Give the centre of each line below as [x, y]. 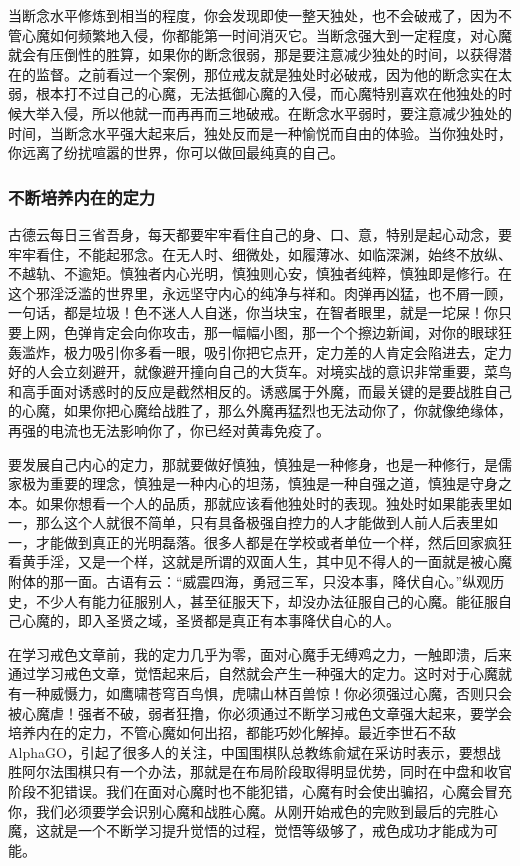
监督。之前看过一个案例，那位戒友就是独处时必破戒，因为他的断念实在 [266, 73]
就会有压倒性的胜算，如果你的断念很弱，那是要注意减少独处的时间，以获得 [253, 54]
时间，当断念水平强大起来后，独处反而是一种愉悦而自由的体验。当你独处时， [260, 132]
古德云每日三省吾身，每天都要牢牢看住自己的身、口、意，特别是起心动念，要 [260, 233]
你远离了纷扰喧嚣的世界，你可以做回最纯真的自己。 [176, 152]
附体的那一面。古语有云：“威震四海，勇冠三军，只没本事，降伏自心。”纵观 [249, 581]
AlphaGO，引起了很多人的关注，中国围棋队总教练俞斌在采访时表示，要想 [247, 751]
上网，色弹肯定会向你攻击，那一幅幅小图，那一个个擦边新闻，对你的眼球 [259, 331]
